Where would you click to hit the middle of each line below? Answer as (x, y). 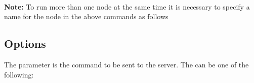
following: (19, 74)
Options (25, 44)
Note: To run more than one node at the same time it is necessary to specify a (127, 6)
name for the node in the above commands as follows (86, 16)
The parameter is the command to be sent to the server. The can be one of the (126, 64)
